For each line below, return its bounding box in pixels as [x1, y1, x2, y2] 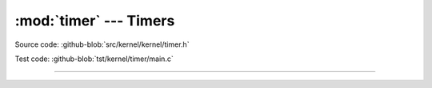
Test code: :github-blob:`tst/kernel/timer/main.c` [14, 54, 174, 63]
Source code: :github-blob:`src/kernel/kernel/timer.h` [14, 40, 190, 49]
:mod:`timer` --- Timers [14, 12, 175, 29]
